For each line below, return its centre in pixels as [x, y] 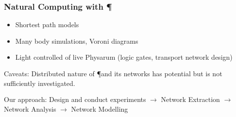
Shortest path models [47, 25]
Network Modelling [100, 109]
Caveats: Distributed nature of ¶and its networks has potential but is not [113, 73]
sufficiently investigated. [40, 83]
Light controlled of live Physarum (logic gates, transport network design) [124, 57]
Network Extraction [190, 99]
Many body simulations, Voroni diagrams [77, 41]
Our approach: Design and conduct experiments [75, 99]
